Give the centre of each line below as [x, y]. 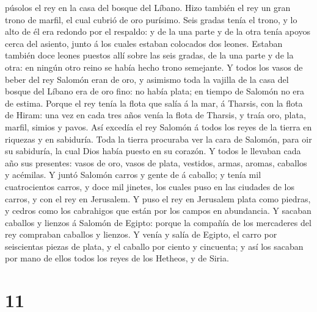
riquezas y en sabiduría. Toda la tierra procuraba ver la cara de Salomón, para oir [158, 139]
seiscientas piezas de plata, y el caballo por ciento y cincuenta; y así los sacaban [154, 246]
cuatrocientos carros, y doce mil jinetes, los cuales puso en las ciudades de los [150, 186]
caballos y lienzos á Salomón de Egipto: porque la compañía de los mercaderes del [158, 222]
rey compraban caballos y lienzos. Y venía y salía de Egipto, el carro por [141, 234]
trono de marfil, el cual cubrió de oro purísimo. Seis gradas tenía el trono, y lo [151, 19]
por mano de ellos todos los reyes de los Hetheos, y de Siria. [117, 258]
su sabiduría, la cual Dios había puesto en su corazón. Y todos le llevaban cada [153, 151]
